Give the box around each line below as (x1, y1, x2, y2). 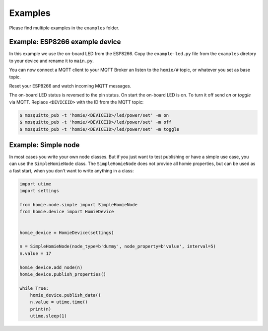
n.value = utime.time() (30, 299, 88, 305)
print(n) (30, 306, 52, 312)
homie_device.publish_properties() (19, 271, 106, 277)
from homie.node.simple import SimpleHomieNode (19, 202, 137, 207)
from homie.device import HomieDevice (19, 209, 114, 215)
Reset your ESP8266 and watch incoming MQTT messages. (9, 83, 132, 89)
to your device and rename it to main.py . (9, 58, 94, 64)
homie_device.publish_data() (30, 292, 101, 298)
